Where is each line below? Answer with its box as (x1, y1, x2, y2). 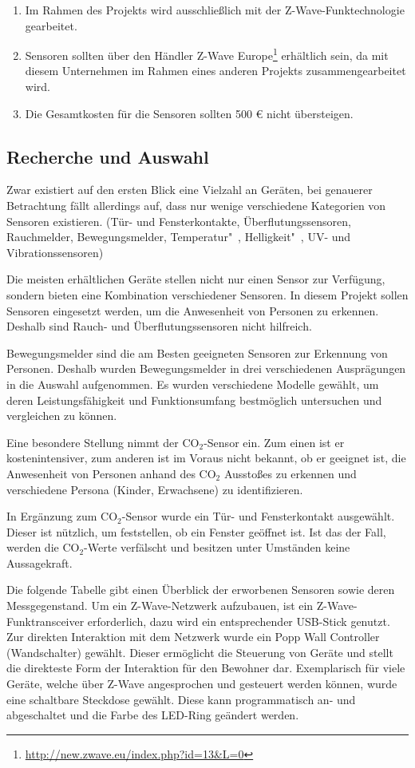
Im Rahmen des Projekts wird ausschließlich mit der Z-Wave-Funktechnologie (25, 2, 405, 18)
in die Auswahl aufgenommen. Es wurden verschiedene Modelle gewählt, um (6, 375, 379, 392)
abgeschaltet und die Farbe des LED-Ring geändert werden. (6, 707, 299, 723)
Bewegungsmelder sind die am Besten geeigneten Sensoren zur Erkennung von (6, 344, 388, 361)
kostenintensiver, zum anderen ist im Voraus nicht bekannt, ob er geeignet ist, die (6, 449, 406, 466)
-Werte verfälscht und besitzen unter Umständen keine (84, 539, 350, 556)
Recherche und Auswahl (6, 144, 209, 168)
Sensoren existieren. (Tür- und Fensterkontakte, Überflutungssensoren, (6, 212, 351, 229)
